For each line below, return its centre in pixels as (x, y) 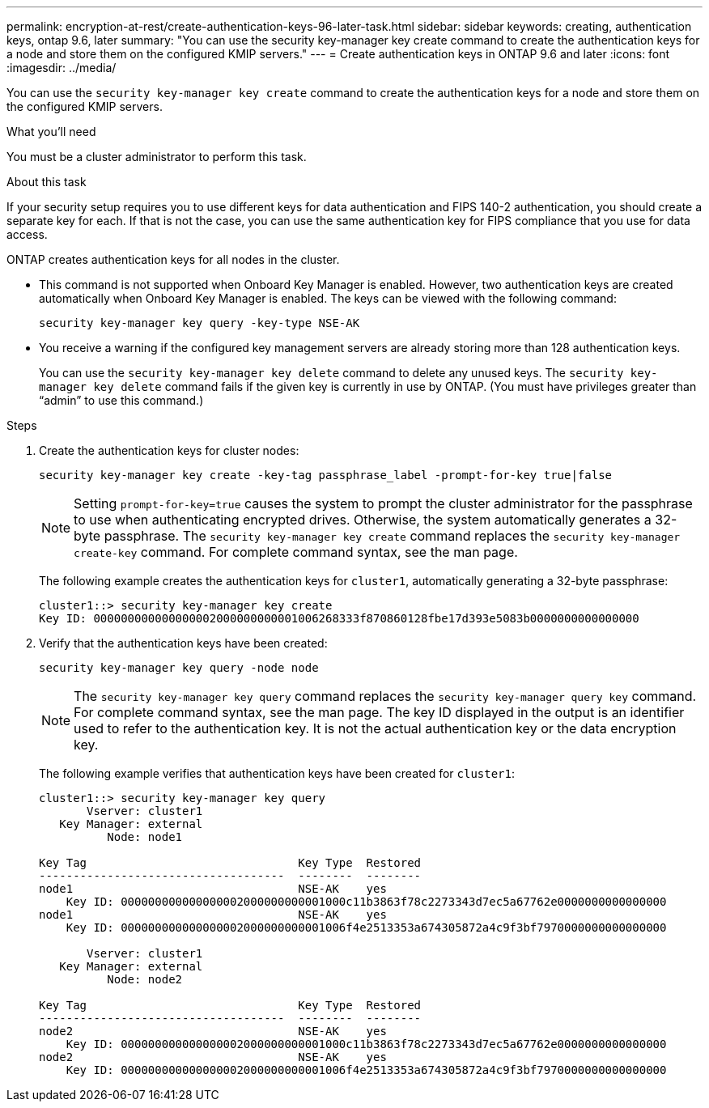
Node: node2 (145, 979)
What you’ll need (51, 132)
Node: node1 (145, 837)
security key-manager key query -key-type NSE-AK (200, 323)
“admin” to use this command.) (121, 400)
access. (27, 234)
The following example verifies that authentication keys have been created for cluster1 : (277, 773)
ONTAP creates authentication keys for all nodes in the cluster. (173, 259)
